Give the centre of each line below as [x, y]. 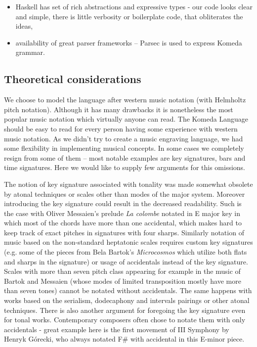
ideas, [24, 26]
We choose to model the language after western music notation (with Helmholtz [125, 100]
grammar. [30, 52]
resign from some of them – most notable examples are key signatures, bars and [125, 157]
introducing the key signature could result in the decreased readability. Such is [123, 203]
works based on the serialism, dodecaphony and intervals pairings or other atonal [127, 300]
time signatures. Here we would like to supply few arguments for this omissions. [125, 167]
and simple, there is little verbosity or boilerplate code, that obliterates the [129, 16]
